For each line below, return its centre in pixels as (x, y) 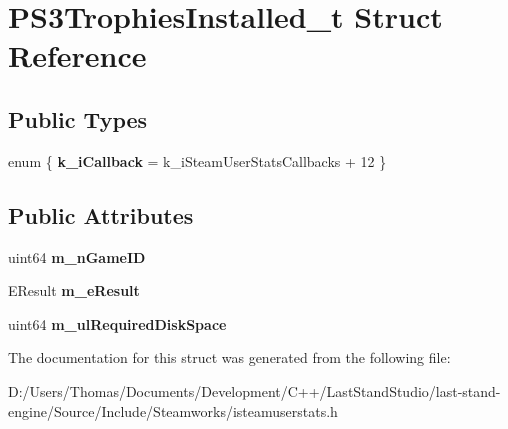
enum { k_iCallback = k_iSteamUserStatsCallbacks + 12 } (197, 160)
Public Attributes (101, 214)
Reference (77, 55)
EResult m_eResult (74, 290)
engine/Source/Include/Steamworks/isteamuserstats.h (173, 410)
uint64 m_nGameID (77, 256)
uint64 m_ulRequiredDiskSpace (117, 323)
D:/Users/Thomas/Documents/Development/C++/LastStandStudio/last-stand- (254, 390)
